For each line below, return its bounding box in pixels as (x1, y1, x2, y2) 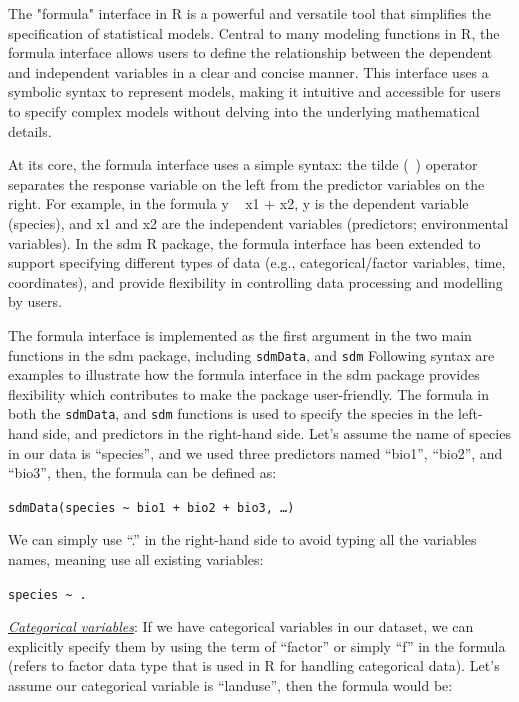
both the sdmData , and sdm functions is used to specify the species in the (8, 403, 454, 424)
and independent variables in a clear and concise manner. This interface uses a (8, 61, 489, 82)
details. (8, 120, 52, 141)
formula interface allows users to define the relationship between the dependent (8, 42, 493, 63)
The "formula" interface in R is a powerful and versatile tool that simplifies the (8, 3, 491, 23)
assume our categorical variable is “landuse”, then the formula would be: (8, 675, 453, 696)
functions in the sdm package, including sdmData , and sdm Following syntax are (8, 344, 495, 365)
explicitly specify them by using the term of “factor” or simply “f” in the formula (8, 635, 506, 656)
